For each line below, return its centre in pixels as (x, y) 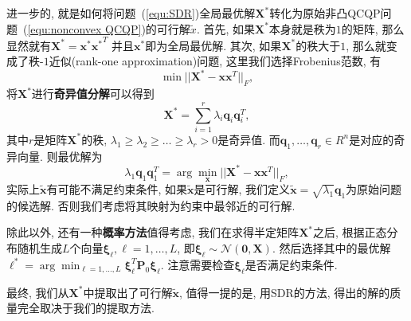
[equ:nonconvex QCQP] (84, 28)
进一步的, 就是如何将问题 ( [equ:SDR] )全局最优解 (131, 13)
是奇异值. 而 (249, 139)
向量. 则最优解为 (60, 156)
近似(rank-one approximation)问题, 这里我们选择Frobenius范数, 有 (215, 61)
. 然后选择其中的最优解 (331, 248)
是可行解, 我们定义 (242, 189)
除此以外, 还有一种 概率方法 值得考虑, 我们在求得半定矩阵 (153, 232)
